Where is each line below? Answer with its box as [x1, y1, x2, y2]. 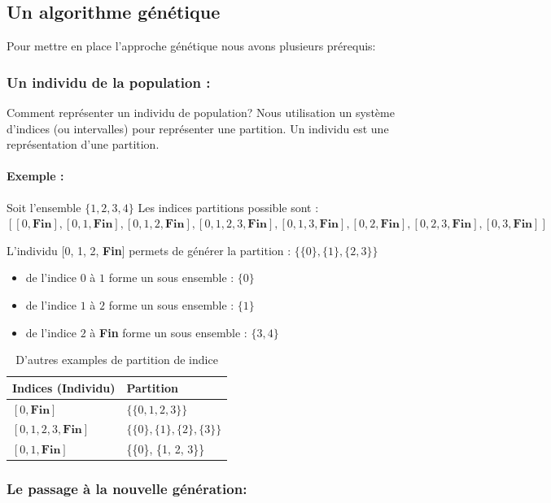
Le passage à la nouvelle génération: [7, 479, 247, 499]
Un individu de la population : [7, 72, 211, 92]
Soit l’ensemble [7, 198, 81, 215]
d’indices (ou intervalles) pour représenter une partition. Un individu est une [7, 119, 389, 137]
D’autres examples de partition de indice [15, 351, 218, 368]
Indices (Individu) [12, 379, 116, 396]
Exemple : [7, 167, 64, 184]
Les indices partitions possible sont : [138, 198, 319, 215]
